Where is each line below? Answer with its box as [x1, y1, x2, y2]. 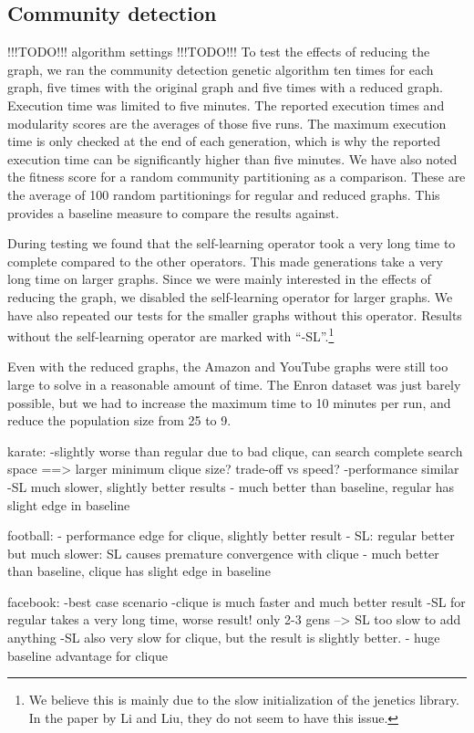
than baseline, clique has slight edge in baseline [7, 561, 271, 581]
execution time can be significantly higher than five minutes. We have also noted [7, 149, 458, 168]
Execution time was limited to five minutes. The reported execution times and [7, 95, 445, 114]
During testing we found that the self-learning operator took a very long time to [7, 234, 456, 253]
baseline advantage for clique [7, 645, 168, 665]
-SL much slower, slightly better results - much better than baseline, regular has [7, 476, 455, 496]
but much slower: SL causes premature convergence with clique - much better [7, 543, 439, 562]
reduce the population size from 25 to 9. [7, 411, 232, 430]
